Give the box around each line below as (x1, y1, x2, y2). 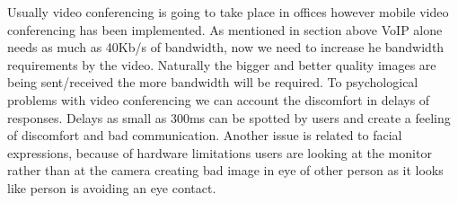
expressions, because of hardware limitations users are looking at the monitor (7, 143, 432, 162)
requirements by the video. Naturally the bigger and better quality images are (7, 55, 436, 74)
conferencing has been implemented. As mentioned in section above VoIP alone (7, 20, 443, 39)
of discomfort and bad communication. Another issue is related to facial (7, 126, 402, 145)
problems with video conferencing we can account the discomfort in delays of (7, 90, 430, 109)
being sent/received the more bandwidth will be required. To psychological (7, 73, 418, 92)
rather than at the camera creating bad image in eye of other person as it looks (7, 161, 444, 180)
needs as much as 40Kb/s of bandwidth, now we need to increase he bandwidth (7, 38, 445, 57)
